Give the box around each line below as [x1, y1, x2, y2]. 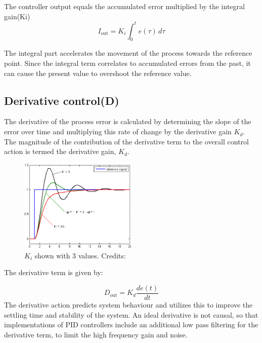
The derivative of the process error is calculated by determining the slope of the [4, 116, 251, 127]
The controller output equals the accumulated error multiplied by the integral [4, 1, 245, 11]
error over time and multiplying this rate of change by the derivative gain [4, 126, 232, 137]
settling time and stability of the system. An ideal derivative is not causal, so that [4, 309, 258, 320]
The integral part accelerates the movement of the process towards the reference [4, 48, 252, 58]
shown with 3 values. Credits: [34, 250, 126, 260]
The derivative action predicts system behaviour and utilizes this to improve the [4, 299, 253, 310]
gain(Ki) [4, 11, 30, 21]
